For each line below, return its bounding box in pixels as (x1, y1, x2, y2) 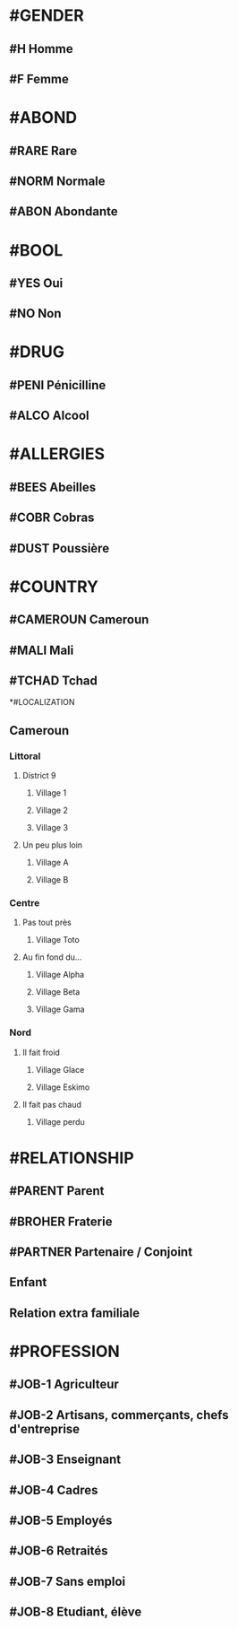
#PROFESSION (9, 1342, 121, 1362)
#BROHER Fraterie (9, 1214, 113, 1229)
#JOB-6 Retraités (9, 1544, 109, 1559)
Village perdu (35, 1116, 85, 1127)
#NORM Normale (9, 173, 106, 188)
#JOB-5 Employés (9, 1512, 113, 1528)
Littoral (9, 750, 41, 762)
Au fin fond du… (21, 952, 82, 962)
